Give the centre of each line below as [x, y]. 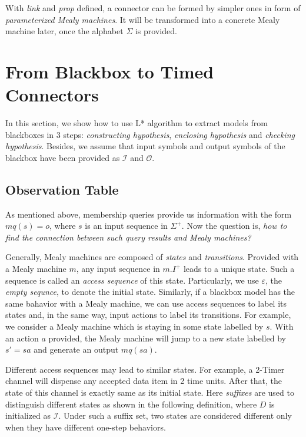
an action [22, 338]
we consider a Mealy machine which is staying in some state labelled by [134, 326]
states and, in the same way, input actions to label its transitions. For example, [148, 315]
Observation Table [62, 189]
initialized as [28, 415]
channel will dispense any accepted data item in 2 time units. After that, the [144, 381]
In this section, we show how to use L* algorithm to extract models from [137, 123]
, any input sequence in [118, 269]
